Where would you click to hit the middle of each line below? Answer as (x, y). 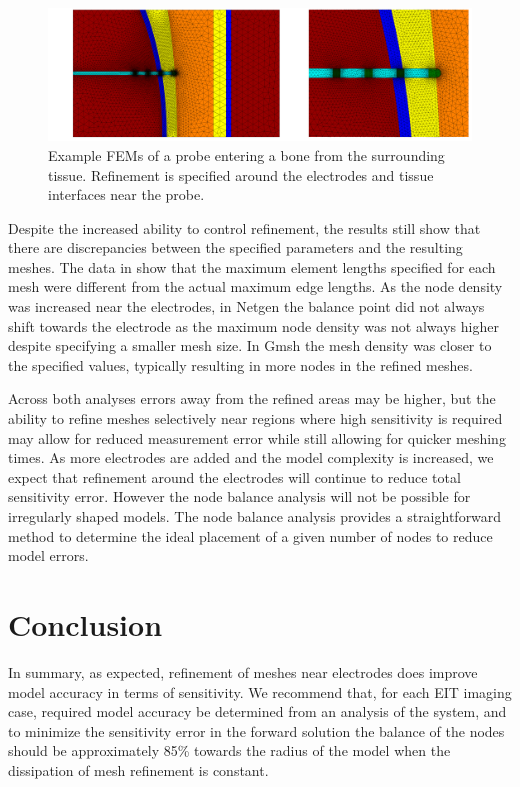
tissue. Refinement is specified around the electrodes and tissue (241, 174)
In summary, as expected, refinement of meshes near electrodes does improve (243, 671)
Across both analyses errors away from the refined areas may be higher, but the (252, 398)
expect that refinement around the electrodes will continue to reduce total (234, 476)
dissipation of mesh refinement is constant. (138, 769)
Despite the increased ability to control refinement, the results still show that (244, 227)
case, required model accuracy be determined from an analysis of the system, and (257, 711)
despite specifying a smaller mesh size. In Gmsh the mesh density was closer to (250, 345)
